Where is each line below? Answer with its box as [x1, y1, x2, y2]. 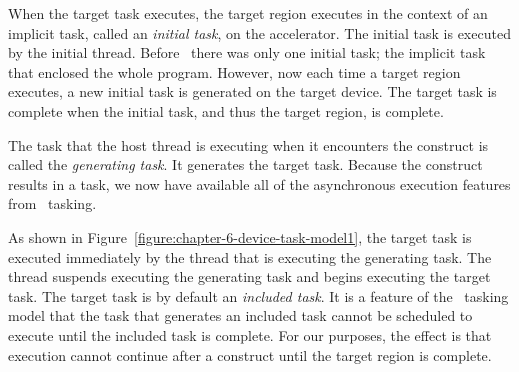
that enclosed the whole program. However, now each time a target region [8, 61, 461, 82]
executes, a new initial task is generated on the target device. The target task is [8, 81, 497, 102]
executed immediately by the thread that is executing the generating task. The [8, 246, 492, 267]
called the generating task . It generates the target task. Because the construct [8, 154, 483, 175]
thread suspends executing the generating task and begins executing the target [8, 266, 491, 287]
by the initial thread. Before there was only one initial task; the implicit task [8, 42, 486, 63]
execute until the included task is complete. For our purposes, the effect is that [8, 324, 492, 345]
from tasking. [8, 193, 97, 214]
